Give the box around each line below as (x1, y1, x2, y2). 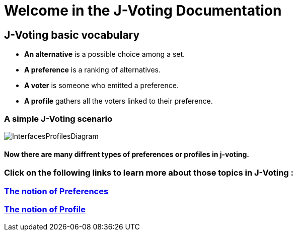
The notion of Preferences (4, 186, 109, 196)
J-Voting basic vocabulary (4, 28, 140, 41)
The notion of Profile (4, 204, 86, 214)
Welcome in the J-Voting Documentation (4, 2, 282, 19)
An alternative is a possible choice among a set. (24, 50, 185, 59)
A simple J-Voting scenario (4, 113, 112, 124)
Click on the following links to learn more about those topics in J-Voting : (4, 168, 294, 178)
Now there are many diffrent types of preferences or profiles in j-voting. (4, 149, 249, 159)
